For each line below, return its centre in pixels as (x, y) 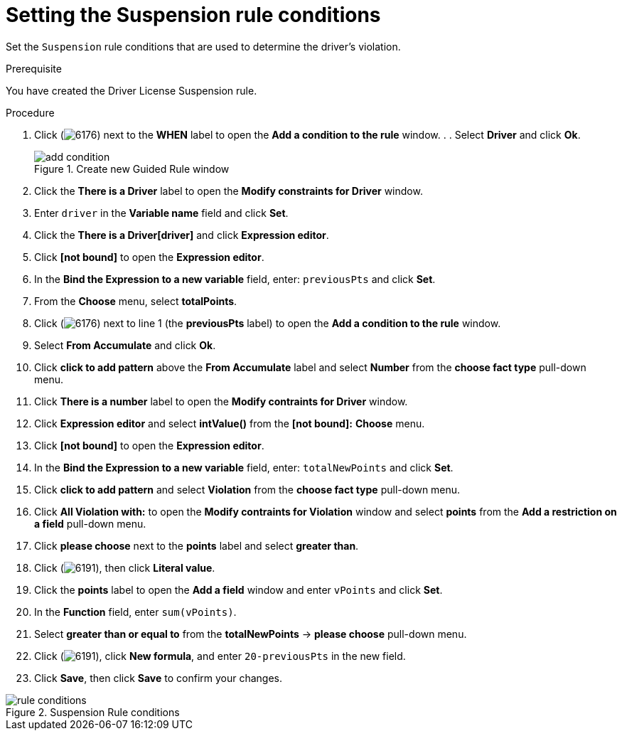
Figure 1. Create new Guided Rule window (132, 169)
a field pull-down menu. (90, 523)
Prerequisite (34, 68)
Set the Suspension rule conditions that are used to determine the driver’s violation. (203, 46)
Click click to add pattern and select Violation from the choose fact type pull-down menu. (247, 489)
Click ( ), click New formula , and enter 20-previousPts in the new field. (220, 656)
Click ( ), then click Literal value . (125, 567)
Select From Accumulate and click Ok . (125, 345)
